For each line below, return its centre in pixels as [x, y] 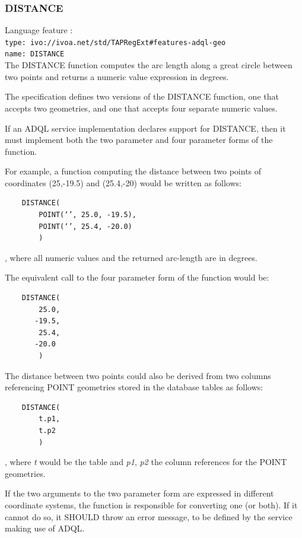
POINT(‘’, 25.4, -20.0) [85, 226]
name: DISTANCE [35, 54]
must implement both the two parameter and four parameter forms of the [139, 140]
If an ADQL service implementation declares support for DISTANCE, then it [145, 128]
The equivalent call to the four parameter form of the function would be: [137, 277]
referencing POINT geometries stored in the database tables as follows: [134, 387]
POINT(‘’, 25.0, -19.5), [88, 215]
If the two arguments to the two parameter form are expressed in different [139, 493]
